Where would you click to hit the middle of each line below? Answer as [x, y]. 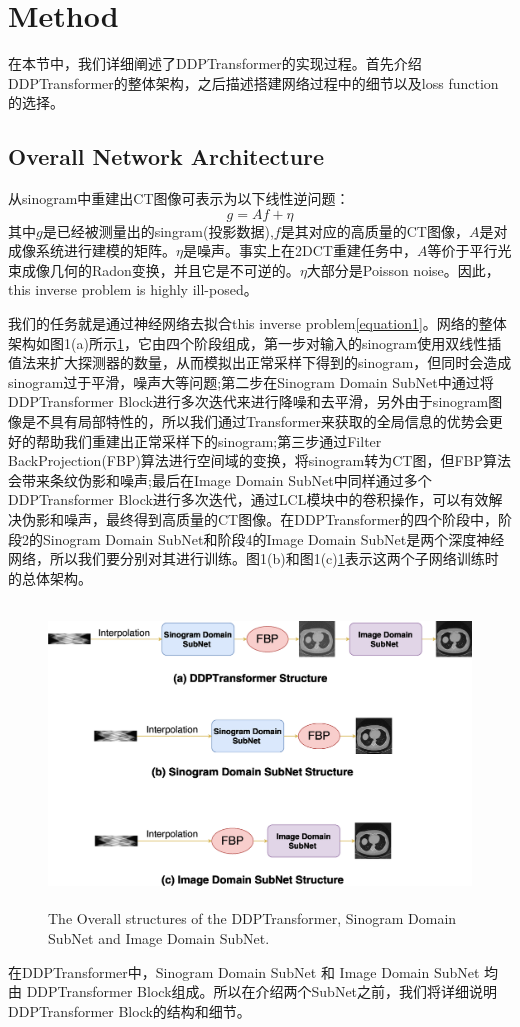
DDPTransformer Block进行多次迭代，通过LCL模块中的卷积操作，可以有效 [248, 499]
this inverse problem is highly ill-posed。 [133, 289]
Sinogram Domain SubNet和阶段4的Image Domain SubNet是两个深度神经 [273, 538]
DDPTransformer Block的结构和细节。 [129, 1010]
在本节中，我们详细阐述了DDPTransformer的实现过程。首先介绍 [215, 63]
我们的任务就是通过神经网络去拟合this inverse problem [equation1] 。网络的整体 [257, 323]
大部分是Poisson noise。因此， [403, 269]
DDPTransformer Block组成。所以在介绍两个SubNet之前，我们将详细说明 [262, 991]
